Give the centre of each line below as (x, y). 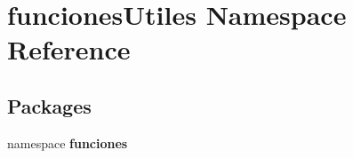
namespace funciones (68, 142)
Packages (49, 105)
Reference (69, 49)
